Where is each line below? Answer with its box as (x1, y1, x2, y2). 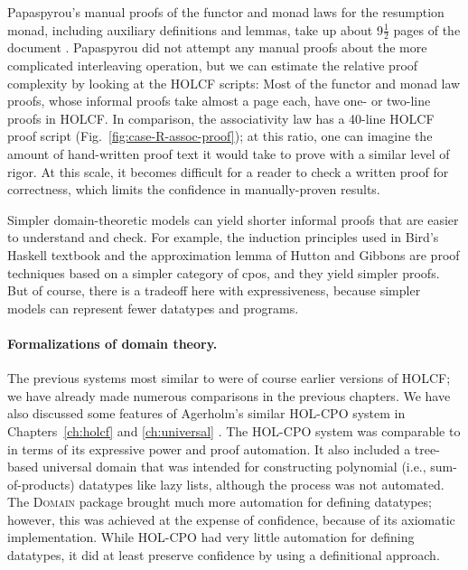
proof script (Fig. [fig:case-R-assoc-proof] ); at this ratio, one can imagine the (7, 126, 433, 145)
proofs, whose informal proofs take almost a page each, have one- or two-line (7, 91, 431, 110)
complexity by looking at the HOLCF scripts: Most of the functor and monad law (7, 73, 461, 92)
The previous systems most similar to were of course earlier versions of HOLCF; (7, 369, 451, 388)
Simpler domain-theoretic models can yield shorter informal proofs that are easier (7, 210, 459, 229)
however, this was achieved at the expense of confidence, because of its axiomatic (7, 509, 455, 528)
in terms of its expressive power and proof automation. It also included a (7, 439, 411, 458)
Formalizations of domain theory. (7, 333, 218, 352)
